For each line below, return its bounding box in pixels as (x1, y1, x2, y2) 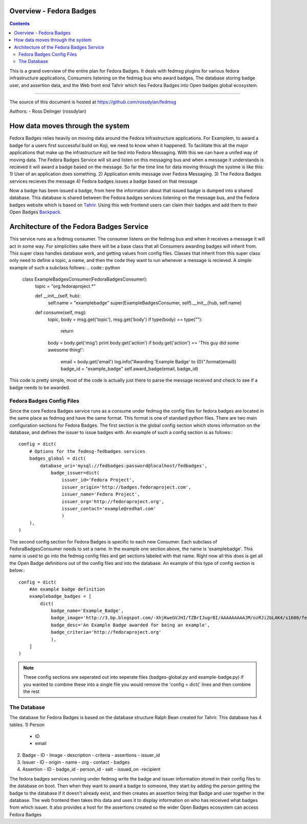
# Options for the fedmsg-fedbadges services (29, 448, 146, 454)
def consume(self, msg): (35, 309, 87, 315)
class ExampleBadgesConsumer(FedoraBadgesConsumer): (22, 276, 148, 283)
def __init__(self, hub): (35, 292, 81, 299)
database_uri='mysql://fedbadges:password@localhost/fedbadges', (40, 463, 208, 468)
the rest (23, 688, 40, 695)
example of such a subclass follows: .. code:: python (9, 264, 120, 271)
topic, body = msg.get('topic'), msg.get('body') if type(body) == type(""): (48, 316, 203, 322)
